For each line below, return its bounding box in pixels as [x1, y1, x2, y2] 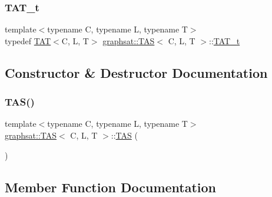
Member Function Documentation [5, 178, 217, 196]
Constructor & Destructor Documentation [5, 63, 268, 81]
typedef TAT [5, 34, 51, 47]
